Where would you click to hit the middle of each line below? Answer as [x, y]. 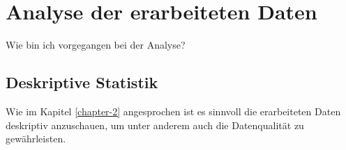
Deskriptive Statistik [82, 82]
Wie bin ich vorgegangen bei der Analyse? [96, 45]
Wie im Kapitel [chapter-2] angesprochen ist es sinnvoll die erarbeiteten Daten [173, 111]
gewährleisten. [36, 139]
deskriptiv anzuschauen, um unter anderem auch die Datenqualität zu [155, 125]
